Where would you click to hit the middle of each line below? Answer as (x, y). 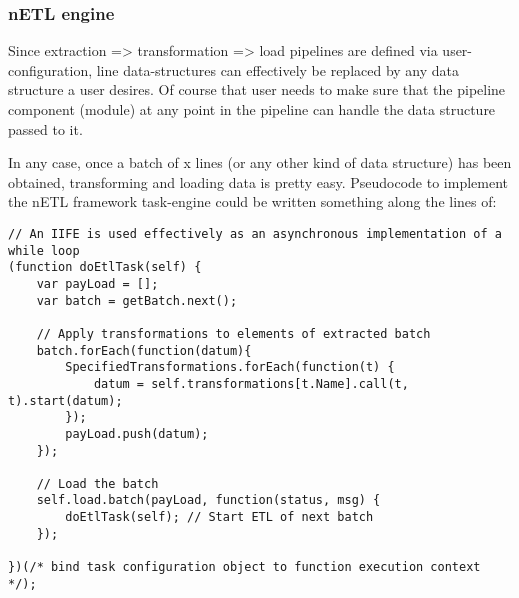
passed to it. (45, 128)
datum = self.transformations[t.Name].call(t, (251, 383)
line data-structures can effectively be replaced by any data (278, 69)
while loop (44, 250)
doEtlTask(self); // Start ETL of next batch (219, 517)
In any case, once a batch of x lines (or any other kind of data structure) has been (260, 162)
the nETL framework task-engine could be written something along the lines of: (252, 201)
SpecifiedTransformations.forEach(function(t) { (230, 367)
